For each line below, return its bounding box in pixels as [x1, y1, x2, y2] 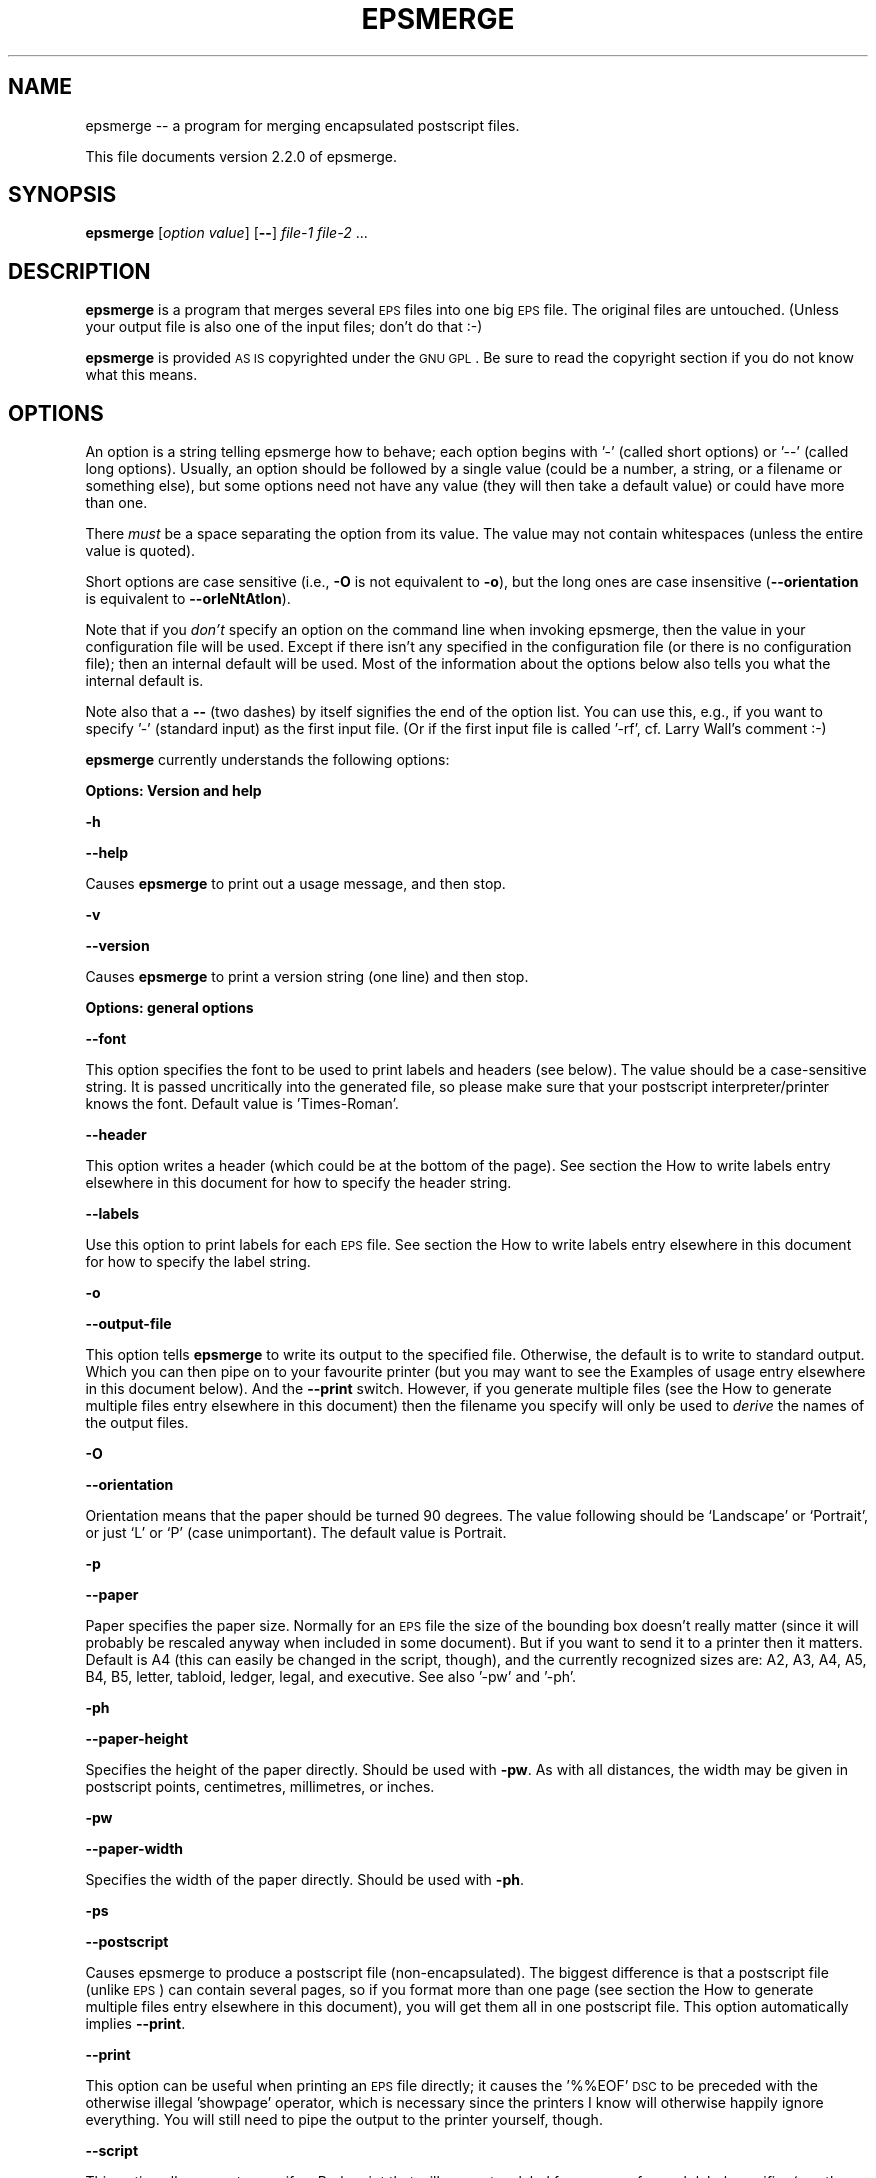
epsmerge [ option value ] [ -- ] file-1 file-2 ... [85, 224, 368, 242]
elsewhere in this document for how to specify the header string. [85, 1174, 512, 1192]
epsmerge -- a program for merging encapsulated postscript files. [85, 116, 520, 134]
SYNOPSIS [8, 182, 117, 208]
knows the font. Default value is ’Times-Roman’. [85, 1095, 399, 1113]
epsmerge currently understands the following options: [85, 751, 450, 769]
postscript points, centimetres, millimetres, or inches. [85, 1778, 435, 1796]
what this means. [85, 366, 198, 384]
